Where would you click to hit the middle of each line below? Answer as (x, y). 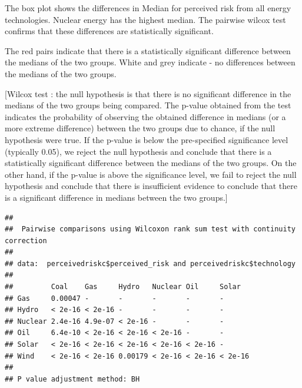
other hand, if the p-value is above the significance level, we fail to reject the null (151, 174)
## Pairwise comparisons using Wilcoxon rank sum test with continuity (150, 229)
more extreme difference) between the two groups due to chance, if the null (140, 128)
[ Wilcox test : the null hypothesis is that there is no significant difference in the (148, 93)
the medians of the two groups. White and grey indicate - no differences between (150, 62)
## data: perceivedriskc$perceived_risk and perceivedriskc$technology (150, 263)
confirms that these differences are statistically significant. (109, 31)
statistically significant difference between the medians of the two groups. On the (151, 163)
